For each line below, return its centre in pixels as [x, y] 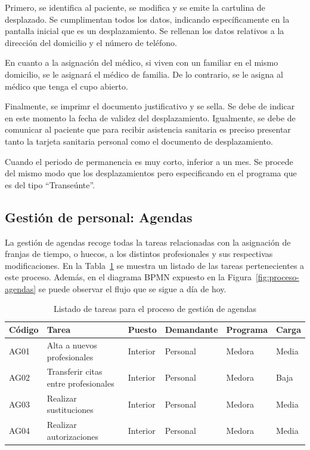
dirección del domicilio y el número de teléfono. [91, 42]
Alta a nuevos [72, 345]
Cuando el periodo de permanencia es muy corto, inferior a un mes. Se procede [149, 161]
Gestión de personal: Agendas [99, 217]
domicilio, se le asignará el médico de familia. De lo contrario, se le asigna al [144, 74]
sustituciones [70, 410]
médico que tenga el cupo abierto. [66, 86]
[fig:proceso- [277, 277]
